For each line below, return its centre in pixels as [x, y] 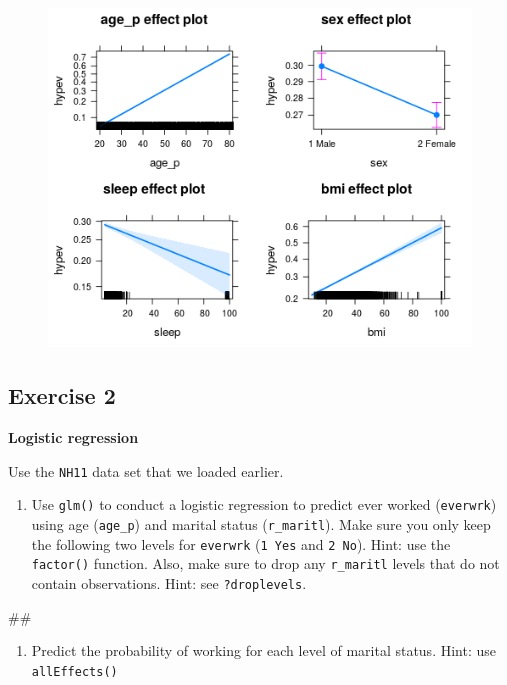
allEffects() [74, 671]
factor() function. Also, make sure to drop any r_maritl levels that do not [265, 563]
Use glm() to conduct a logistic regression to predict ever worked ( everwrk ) [264, 504]
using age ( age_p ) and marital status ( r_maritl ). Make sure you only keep [261, 523]
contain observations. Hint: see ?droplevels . [169, 582]
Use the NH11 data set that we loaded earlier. [146, 470]
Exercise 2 [62, 395]
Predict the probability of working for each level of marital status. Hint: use [263, 650]
